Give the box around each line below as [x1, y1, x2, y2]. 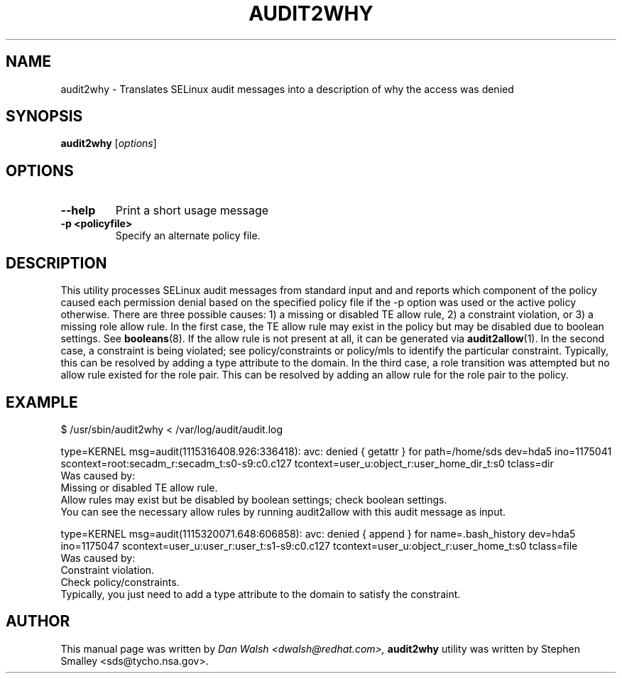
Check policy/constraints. [60, 575, 180, 588]
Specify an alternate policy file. [115, 229, 261, 242]
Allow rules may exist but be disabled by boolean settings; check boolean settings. [60, 493, 447, 506]
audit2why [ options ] [60, 137, 157, 150]
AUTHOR [6, 612, 70, 631]
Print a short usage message [115, 203, 269, 218]
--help [60, 203, 96, 218]
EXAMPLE [6, 393, 78, 411]
